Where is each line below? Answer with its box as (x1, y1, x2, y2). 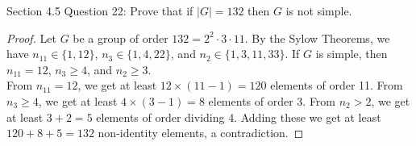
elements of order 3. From (208, 92, 336, 109)
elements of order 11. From (270, 77, 403, 94)
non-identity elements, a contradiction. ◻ (98, 124, 304, 141)
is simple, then (315, 45, 388, 62)
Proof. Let (6, 29, 56, 46)
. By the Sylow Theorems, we (244, 29, 390, 46)
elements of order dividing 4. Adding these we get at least (96, 108, 381, 125)
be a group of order (73, 29, 168, 46)
